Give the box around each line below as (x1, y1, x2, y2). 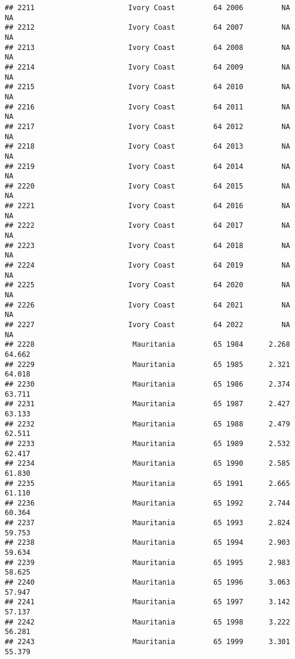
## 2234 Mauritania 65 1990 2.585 (5, 459, 290, 468)
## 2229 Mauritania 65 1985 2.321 (5, 360, 290, 369)
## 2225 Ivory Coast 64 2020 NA (5, 281, 290, 290)
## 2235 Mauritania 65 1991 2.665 (5, 479, 290, 488)
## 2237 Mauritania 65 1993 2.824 (5, 519, 290, 528)
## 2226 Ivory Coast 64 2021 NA (5, 300, 290, 309)
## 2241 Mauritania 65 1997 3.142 (5, 598, 290, 607)
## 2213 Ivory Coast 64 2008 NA (5, 43, 290, 52)
